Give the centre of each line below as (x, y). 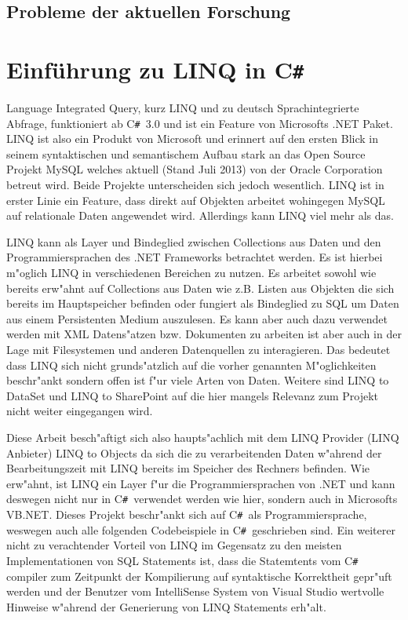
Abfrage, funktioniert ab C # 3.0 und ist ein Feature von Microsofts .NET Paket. (200, 123)
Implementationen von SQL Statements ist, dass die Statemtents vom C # (182, 560)
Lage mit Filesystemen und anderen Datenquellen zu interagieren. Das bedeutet (199, 349)
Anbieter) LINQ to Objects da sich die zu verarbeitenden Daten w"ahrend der (194, 452)
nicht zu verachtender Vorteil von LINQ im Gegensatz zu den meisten (174, 545)
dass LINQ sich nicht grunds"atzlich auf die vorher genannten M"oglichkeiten (191, 365)
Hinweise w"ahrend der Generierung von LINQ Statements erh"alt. (166, 606)
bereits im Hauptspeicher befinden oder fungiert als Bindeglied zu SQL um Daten (203, 303)
